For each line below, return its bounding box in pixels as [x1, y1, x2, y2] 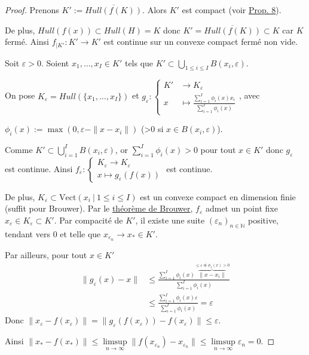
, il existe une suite [135, 213, 205, 226]
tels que [124, 56, 154, 69]
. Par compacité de [54, 213, 123, 226]
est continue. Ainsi [5, 162, 73, 175]
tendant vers [5, 227, 50, 240]
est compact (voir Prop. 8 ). [182, 4, 282, 16]
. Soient [41, 56, 69, 69]
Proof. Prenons [5, 4, 59, 16]
